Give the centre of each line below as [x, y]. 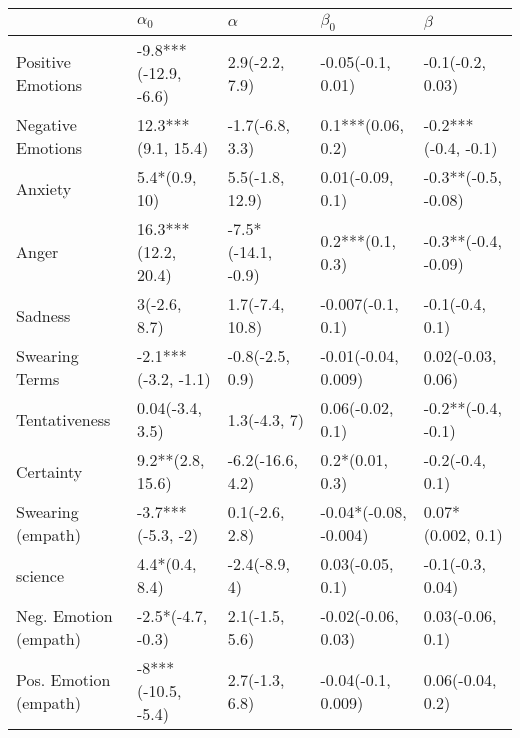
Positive [43, 61]
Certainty [49, 471]
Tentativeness [63, 419]
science [40, 575]
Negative [46, 125]
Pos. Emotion [63, 679]
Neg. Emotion [64, 616]
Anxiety [44, 188]
